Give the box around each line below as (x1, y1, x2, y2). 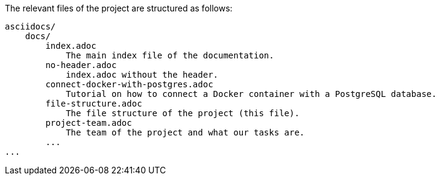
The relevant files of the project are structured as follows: (5, 3, 233, 13)
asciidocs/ (5, 22, 56, 31)
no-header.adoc (45, 60, 117, 70)
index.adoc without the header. (66, 70, 219, 79)
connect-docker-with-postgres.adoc (45, 79, 213, 89)
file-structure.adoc (45, 99, 142, 108)
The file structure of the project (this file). (66, 108, 300, 118)
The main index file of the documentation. (66, 51, 274, 60)
